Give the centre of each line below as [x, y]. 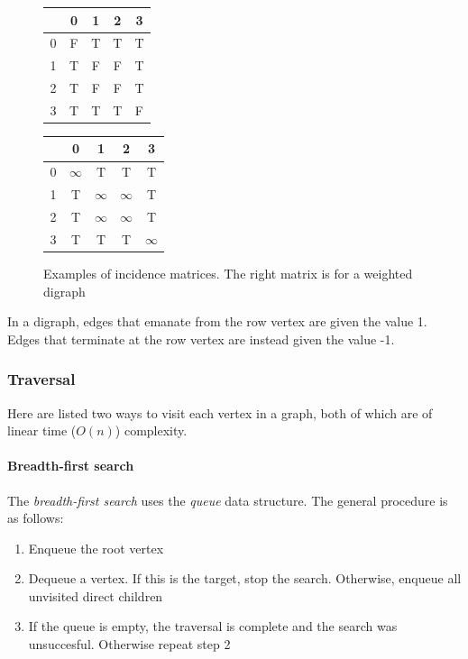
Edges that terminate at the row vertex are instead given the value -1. [201, 339]
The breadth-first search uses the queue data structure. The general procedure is [228, 500]
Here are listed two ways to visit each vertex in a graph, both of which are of [220, 412]
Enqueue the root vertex [96, 548]
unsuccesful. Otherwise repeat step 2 [129, 644]
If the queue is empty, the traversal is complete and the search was [213, 626]
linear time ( [42, 430]
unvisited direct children [96, 595]
